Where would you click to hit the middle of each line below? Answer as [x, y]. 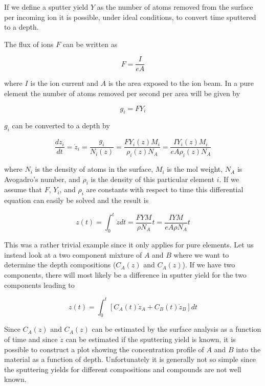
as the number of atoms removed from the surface [175, 7]
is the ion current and [64, 83]
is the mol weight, [195, 169]
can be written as [90, 44]
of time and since [31, 339]
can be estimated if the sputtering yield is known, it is [151, 339]
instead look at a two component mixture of [73, 254]
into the [248, 349]
